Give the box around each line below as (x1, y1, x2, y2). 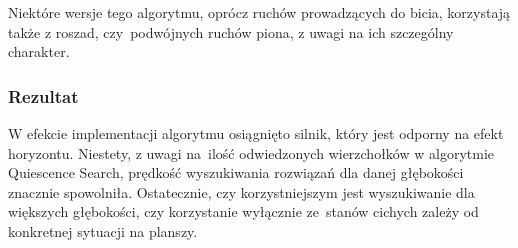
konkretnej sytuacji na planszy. (8, 220, 198, 241)
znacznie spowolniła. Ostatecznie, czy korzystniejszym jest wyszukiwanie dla (8, 181, 475, 202)
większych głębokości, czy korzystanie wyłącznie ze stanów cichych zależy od (8, 201, 479, 222)
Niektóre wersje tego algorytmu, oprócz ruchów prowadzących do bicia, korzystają (8, 2, 511, 22)
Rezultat (8, 83, 79, 108)
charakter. (8, 41, 70, 62)
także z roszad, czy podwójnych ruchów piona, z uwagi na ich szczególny (8, 21, 454, 42)
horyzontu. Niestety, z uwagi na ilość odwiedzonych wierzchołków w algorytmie (8, 142, 494, 163)
